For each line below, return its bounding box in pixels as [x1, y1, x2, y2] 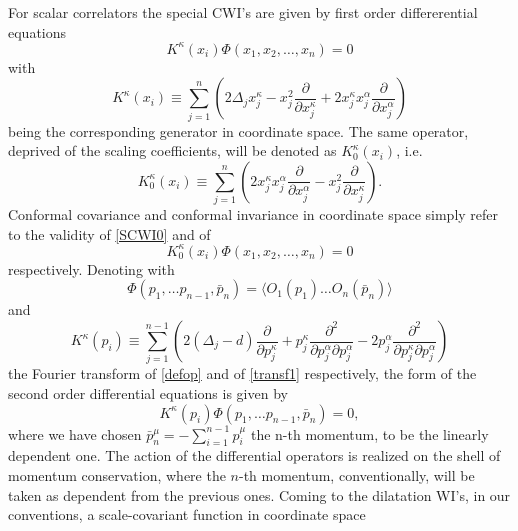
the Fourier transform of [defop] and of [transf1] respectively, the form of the [8, 363, 477, 384]
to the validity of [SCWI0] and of [8, 223, 211, 244]
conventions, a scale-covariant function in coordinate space [8, 504, 366, 525]
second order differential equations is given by [8, 382, 288, 403]
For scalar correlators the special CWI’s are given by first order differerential [8, 2, 478, 22]
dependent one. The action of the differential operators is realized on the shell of [8, 445, 501, 466]
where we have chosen [8, 423, 142, 444]
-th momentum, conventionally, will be [238, 464, 475, 485]
